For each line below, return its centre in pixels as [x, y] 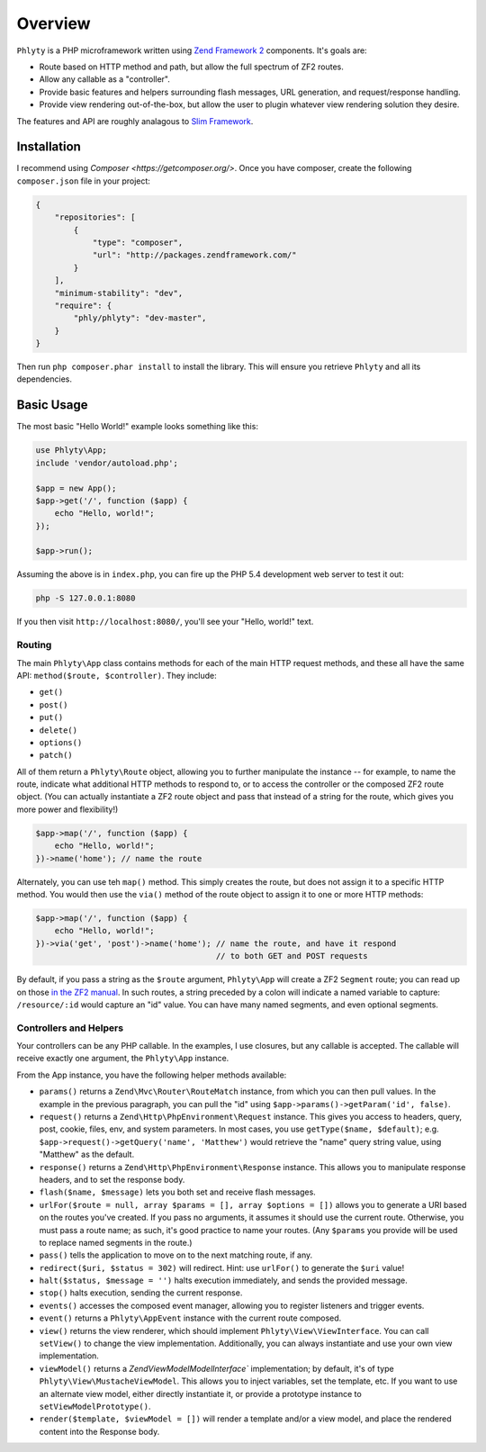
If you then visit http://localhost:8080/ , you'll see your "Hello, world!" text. [165, 622]
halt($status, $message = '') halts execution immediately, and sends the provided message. [224, 1281]
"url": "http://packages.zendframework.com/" [194, 255]
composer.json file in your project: [83, 181]
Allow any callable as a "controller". [105, 79]
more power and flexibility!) [67, 809]
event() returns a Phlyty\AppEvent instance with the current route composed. [190, 1318]
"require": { [83, 305]
